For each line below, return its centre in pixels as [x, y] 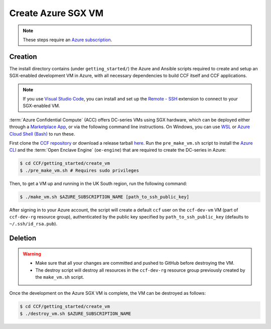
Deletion [23, 238]
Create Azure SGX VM [56, 13]
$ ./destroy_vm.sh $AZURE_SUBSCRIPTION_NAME [76, 313]
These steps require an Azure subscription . [67, 40]
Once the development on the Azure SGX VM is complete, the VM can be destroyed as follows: [107, 293]
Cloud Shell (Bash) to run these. [42, 134]
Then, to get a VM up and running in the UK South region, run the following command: [98, 183]
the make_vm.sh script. [60, 277]
